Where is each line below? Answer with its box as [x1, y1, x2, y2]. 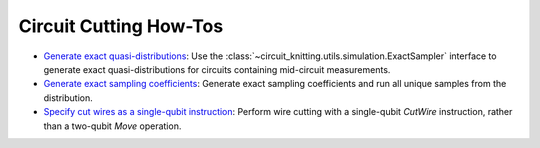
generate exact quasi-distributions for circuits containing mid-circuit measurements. [43, 63, 391, 75]
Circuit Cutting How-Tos [18, 15, 224, 37]
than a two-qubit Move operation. [43, 120, 182, 132]
